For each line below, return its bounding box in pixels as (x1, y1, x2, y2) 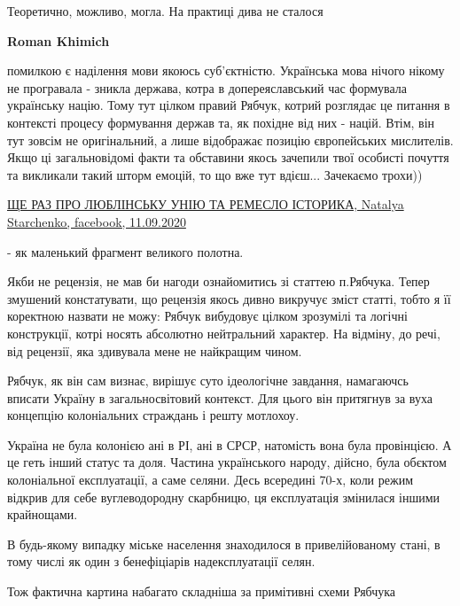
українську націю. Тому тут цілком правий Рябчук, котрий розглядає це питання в (7, 96, 450, 114)
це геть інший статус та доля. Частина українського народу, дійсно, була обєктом (7, 453, 447, 471)
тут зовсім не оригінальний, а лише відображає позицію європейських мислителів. (7, 130, 454, 149)
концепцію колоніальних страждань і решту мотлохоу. (7, 406, 300, 424)
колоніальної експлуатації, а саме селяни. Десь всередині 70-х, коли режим (7, 470, 414, 489)
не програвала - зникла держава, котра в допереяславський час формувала (7, 78, 407, 97)
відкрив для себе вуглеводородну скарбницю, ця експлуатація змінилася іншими (7, 487, 441, 506)
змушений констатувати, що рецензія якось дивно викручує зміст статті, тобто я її (7, 289, 451, 307)
